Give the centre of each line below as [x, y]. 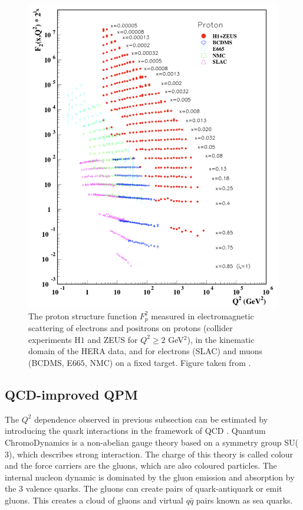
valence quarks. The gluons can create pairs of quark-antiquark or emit [154, 488]
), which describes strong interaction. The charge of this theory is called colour [151, 454]
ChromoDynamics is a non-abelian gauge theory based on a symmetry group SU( [152, 442]
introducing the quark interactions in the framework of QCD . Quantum [135, 431]
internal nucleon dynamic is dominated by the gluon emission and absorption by [150, 477]
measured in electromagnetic [202, 316]
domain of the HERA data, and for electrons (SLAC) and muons [146, 351]
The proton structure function [83, 316]
